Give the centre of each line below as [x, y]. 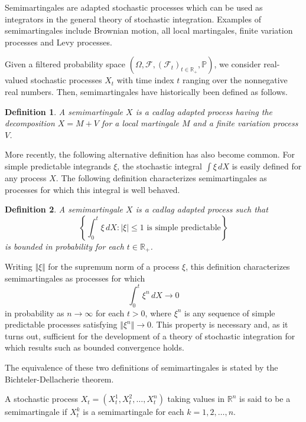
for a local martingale [140, 123]
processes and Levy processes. [58, 42]
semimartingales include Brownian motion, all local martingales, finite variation [149, 30]
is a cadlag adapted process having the [204, 111]
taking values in [196, 399]
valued [17, 80]
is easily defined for [267, 166]
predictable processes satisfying [61, 324]
